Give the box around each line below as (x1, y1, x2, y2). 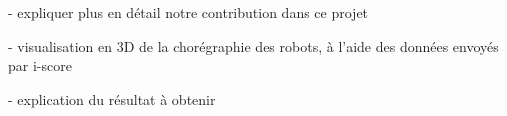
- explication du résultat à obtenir (8, 88, 216, 109)
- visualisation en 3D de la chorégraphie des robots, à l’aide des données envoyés (8, 35, 499, 56)
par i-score (8, 55, 72, 76)
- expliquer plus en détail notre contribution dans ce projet (8, 2, 369, 22)
